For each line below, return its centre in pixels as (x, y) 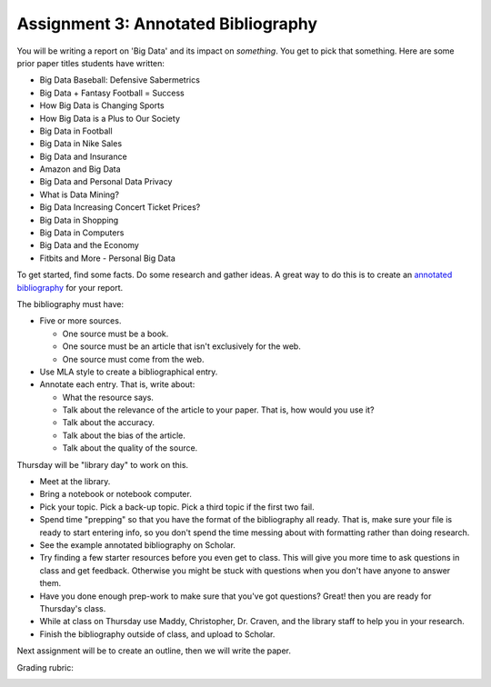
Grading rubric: (45, 667)
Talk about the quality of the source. (130, 448)
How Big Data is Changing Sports (102, 105)
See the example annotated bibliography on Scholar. (138, 545)
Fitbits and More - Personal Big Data (108, 258)
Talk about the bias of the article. (124, 435)
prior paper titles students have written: (91, 63)
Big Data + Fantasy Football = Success (112, 93)
